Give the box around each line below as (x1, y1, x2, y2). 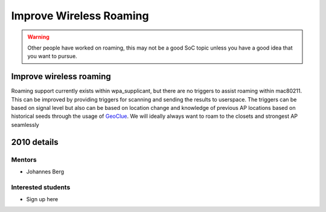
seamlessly (11, 121, 39, 128)
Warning (27, 33, 50, 40)
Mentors (11, 155, 37, 164)
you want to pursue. (27, 53, 78, 60)
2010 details (11, 137, 59, 147)
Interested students (11, 183, 71, 191)
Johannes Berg (26, 168, 65, 175)
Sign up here (26, 196, 59, 203)
